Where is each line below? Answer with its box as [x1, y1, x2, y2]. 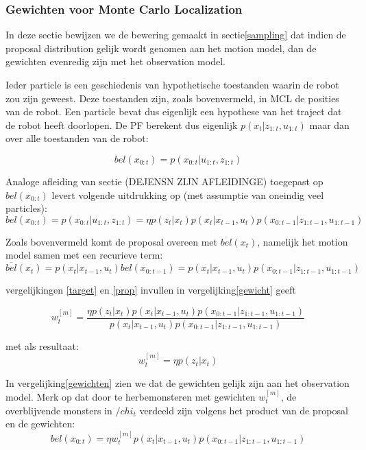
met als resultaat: [5, 338, 79, 353]
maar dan [309, 117, 350, 132]
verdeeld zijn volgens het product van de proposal [139, 403, 348, 417]
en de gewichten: [5, 416, 75, 431]
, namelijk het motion [257, 234, 348, 248]
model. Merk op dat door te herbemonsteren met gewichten [5, 390, 256, 404]
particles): [5, 201, 47, 215]
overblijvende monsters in [5, 403, 112, 417]
